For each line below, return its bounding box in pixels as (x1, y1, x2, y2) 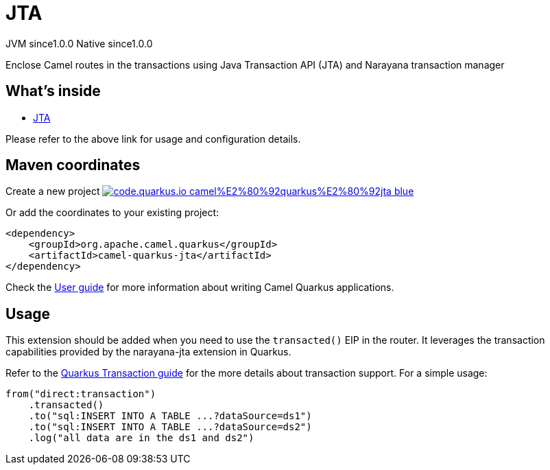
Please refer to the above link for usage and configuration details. (5, 132, 301, 145)
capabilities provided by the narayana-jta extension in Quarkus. (5, 346, 291, 358)
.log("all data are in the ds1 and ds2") (28, 432, 254, 444)
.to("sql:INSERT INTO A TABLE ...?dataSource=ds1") (28, 410, 312, 422)
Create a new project (5, 185, 100, 198)
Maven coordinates (5, 156, 141, 174)
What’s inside (5, 82, 101, 100)
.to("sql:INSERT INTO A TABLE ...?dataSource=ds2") (28, 421, 312, 433)
